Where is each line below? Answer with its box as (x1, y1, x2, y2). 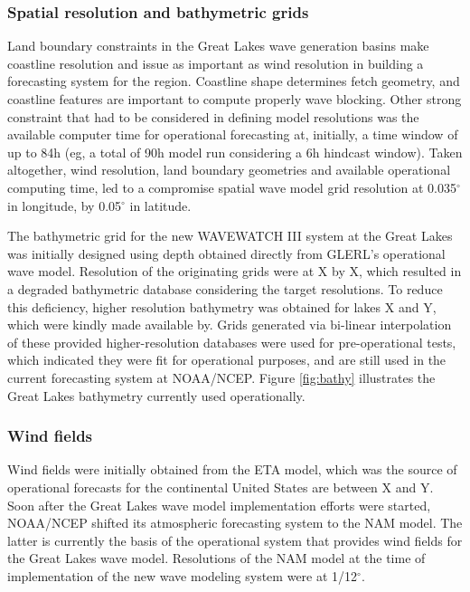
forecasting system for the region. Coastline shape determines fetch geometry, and (7, 72, 460, 91)
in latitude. (129, 196, 192, 215)
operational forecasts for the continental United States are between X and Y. (7, 477, 434, 496)
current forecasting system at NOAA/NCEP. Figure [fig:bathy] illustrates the (7, 368, 436, 387)
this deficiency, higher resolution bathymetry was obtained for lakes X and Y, (7, 297, 437, 316)
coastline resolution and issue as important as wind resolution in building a (7, 53, 424, 72)
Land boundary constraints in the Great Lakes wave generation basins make (7, 36, 429, 55)
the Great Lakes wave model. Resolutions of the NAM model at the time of (7, 549, 426, 568)
